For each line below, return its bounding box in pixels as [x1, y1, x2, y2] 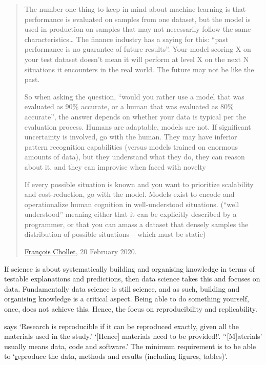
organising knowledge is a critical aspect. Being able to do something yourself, [4, 293, 249, 304]
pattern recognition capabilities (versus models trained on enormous [24, 141, 238, 152]
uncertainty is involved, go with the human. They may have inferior [24, 131, 237, 142]
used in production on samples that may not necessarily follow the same [24, 24, 251, 34]
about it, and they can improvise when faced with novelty [24, 161, 206, 172]
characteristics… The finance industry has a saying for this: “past [24, 33, 229, 44]
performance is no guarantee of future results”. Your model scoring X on [24, 44, 251, 54]
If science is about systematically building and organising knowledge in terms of [4, 263, 255, 274]
